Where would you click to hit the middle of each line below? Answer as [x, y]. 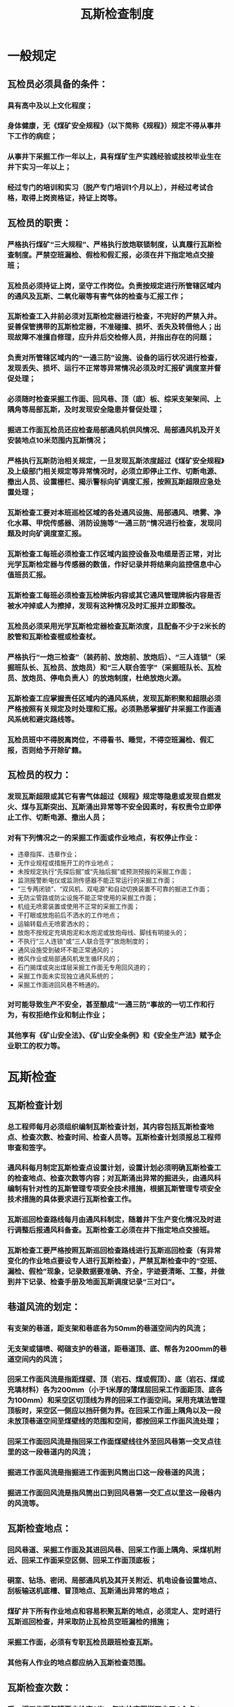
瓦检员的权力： [39, 775]
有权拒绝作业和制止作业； [64, 1015]
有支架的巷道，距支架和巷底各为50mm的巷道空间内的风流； [108, 1328]
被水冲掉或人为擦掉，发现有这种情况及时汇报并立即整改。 [103, 605]
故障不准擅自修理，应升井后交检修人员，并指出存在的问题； [114, 337]
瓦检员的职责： [39, 223]
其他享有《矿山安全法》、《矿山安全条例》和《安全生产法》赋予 [111, 1036]
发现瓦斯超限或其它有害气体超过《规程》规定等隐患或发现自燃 [111, 796]
